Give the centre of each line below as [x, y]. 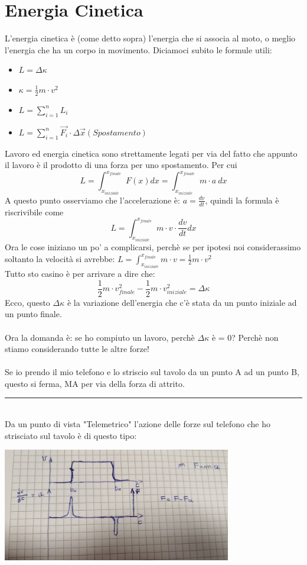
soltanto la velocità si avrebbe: [60, 258]
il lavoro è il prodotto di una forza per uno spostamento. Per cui [121, 165]
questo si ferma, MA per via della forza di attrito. [95, 383]
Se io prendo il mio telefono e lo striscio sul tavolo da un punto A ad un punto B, [152, 372]
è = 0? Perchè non [245, 337]
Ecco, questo [27, 302]
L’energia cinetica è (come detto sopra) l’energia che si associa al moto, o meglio [150, 38]
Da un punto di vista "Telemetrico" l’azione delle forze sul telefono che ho [138, 424]
